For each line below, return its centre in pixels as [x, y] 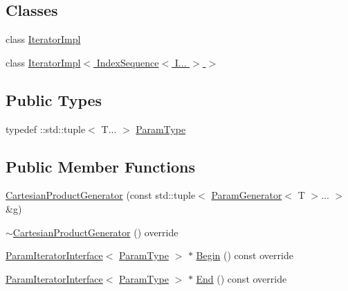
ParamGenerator [247, 195]
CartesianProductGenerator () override [95, 232]
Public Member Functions [100, 166]
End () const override [241, 278]
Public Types [54, 99]
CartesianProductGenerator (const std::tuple [101, 195]
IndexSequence [128, 62]
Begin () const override [245, 255]
